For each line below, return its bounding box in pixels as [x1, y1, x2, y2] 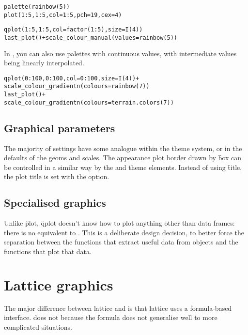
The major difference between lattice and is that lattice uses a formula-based [4, 303, 232, 313]
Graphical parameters [4, 120, 115, 135]
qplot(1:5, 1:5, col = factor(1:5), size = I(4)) [4, 26, 143, 33]
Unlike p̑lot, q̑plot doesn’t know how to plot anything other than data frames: [4, 218, 235, 228]
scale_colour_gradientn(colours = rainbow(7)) [4, 83, 150, 90]
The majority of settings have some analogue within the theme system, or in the [4, 143, 242, 153]
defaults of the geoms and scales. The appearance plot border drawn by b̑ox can [4, 152, 242, 163]
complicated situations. [4, 321, 72, 332]
